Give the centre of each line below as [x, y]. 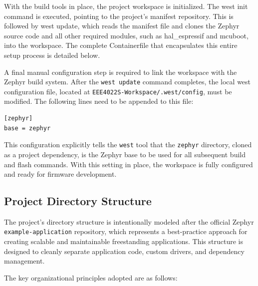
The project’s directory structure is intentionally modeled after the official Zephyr [129, 221]
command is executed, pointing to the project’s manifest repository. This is [119, 16]
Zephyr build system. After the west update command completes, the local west [128, 82]
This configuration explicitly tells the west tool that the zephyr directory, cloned [128, 144]
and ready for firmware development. [60, 174]
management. [24, 261]
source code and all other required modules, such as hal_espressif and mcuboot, [126, 35]
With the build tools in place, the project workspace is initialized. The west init [126, 6]
